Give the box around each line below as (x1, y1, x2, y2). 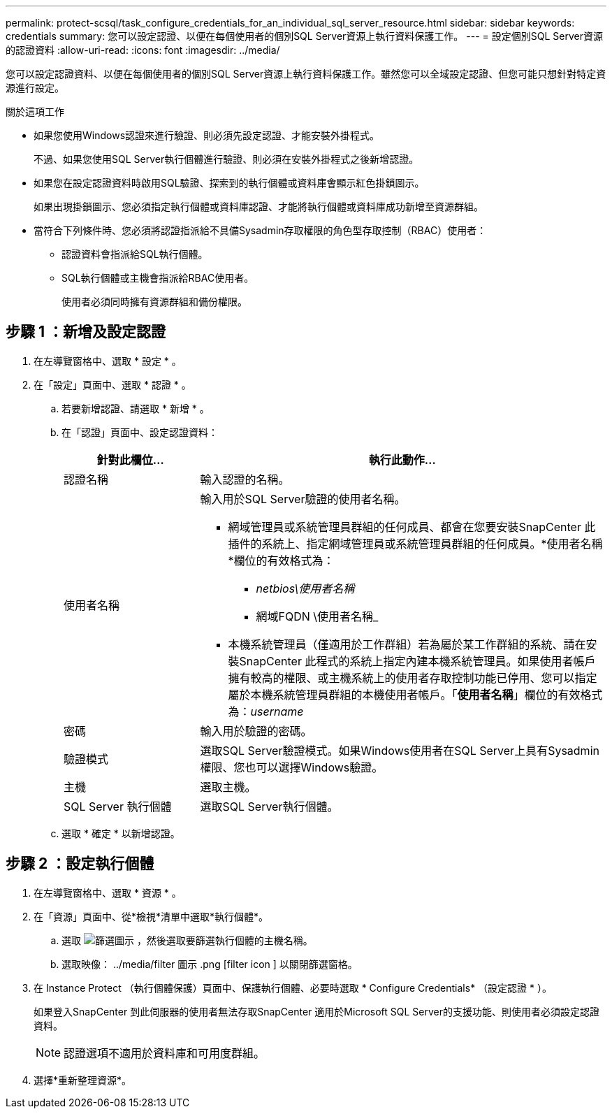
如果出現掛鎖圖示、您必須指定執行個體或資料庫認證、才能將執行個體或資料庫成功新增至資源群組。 (34, 201, 483, 212)
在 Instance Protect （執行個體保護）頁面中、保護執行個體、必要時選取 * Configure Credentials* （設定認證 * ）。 (34, 981, 552, 994)
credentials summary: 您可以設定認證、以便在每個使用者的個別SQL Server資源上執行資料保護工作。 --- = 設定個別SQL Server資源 (6, 30, 603, 42)
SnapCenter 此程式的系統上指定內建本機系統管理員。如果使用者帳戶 (239, 653, 596, 668)
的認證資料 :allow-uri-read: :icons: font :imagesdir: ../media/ (6, 44, 280, 56)
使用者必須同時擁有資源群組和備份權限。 (61, 296, 247, 308)
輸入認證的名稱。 (200, 472, 290, 486)
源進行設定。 (6, 82, 64, 94)
